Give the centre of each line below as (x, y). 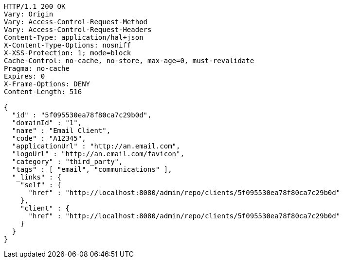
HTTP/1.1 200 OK (35, 6)
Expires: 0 (25, 76)
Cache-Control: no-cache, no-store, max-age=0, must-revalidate (129, 61)
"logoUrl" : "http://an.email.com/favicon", (98, 154)
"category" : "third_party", (67, 162)
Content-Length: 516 (43, 92)
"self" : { (41, 185)
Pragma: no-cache (37, 68)
